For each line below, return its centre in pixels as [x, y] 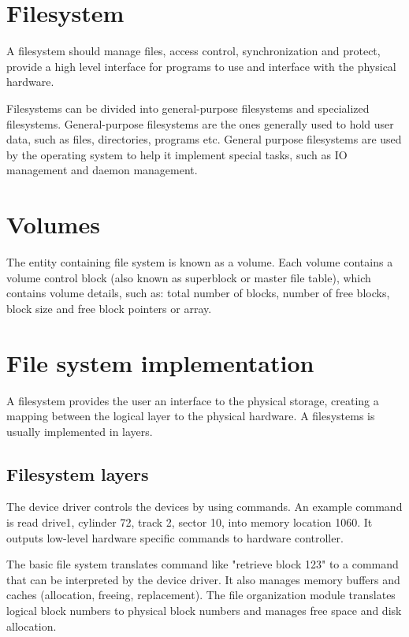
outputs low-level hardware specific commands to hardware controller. [175, 537]
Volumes [53, 224]
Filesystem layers [78, 473]
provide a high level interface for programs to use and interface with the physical [201, 66]
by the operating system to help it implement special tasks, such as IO [177, 154]
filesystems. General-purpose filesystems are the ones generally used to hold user [200, 123]
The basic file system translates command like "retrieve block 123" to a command [203, 564]
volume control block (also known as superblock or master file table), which [189, 277]
